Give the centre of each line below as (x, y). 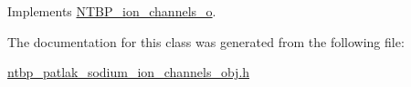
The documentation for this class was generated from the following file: (206, 41)
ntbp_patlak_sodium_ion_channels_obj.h (129, 72)
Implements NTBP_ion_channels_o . (112, 11)
